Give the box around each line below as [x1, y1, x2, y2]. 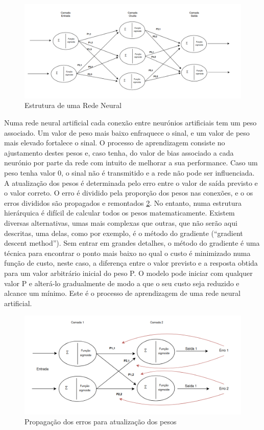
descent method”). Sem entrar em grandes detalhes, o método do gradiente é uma [4, 238, 260, 248]
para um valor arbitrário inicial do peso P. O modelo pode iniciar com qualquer [4, 267, 253, 278]
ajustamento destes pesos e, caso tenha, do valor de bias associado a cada [4, 147, 234, 158]
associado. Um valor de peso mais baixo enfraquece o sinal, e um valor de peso [4, 127, 250, 138]
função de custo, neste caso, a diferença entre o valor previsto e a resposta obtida [4, 257, 258, 268]
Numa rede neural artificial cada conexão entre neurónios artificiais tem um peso [4, 117, 257, 128]
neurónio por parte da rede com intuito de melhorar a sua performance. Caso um [4, 157, 258, 168]
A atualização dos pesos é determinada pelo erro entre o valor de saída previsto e [4, 177, 258, 188]
